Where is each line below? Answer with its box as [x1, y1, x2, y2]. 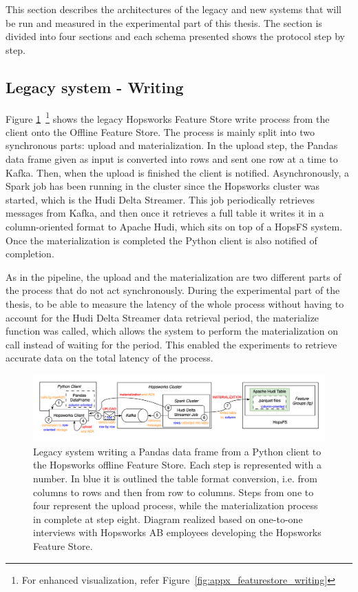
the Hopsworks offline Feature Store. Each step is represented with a [33, 457, 322, 472]
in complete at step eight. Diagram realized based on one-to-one [33, 511, 303, 526]
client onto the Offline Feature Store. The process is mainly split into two [6, 124, 315, 139]
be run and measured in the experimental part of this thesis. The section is [6, 15, 322, 30]
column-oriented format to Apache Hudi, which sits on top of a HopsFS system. [6, 219, 343, 233]
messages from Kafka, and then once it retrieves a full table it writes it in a [6, 206, 324, 220]
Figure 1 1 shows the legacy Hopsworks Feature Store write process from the [6, 109, 330, 126]
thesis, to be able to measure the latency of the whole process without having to [6, 296, 344, 310]
